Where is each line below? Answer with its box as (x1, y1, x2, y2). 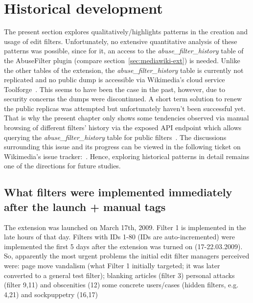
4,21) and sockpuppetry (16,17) (4, 289, 98, 299)
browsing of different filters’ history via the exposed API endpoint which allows (4, 122, 242, 133)
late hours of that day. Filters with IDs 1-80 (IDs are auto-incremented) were (4, 232, 235, 242)
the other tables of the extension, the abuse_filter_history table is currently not (4, 65, 244, 75)
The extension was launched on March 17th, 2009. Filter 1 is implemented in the (4, 222, 246, 232)
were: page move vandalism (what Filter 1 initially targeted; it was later (4, 260, 220, 270)
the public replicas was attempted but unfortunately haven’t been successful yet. (4, 103, 246, 113)
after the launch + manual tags (4, 199, 166, 214)
